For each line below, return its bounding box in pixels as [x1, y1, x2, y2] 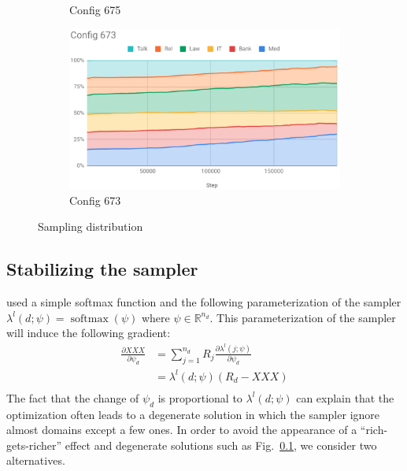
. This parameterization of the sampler [209, 309, 396, 325]
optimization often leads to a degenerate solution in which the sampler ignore [6, 406, 380, 422]
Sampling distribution [38, 218, 143, 235]
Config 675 [69, 2, 121, 17]
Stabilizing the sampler [6, 257, 198, 281]
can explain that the [296, 389, 394, 406]
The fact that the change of [6, 389, 139, 406]
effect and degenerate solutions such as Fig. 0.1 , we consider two [65, 436, 377, 453]
